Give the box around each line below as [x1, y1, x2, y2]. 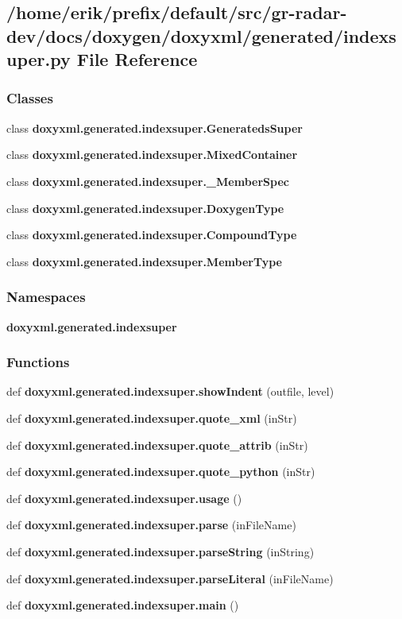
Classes [6, 88, 53, 108]
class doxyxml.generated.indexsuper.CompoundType [6, 226, 297, 243]
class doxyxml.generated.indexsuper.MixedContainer [6, 146, 298, 163]
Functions [6, 352, 70, 372]
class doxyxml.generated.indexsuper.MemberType [6, 253, 282, 269]
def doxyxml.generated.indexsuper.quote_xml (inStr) [6, 409, 297, 426]
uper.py [6, 47, 71, 72]
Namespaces [6, 287, 86, 307]
